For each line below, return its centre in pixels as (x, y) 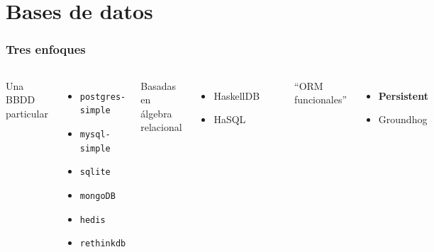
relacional (161, 127)
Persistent (403, 95)
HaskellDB (237, 95)
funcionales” (321, 99)
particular (27, 113)
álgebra (156, 113)
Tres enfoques (46, 49)
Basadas (158, 85)
